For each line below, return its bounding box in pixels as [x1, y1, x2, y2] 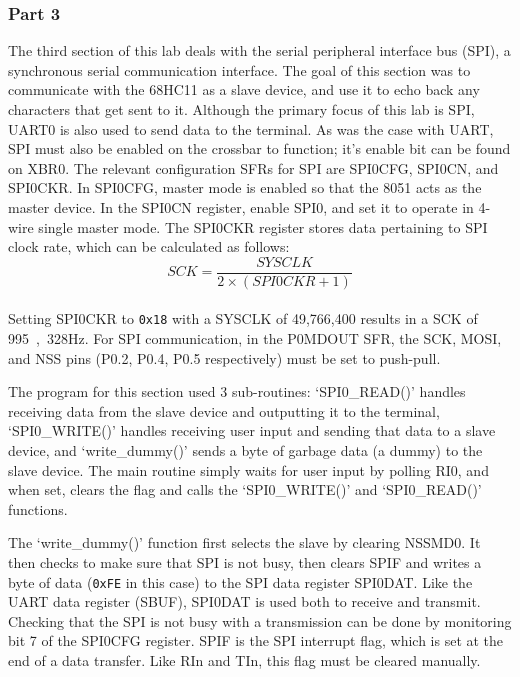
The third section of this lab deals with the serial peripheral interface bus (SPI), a [8, 40, 511, 61]
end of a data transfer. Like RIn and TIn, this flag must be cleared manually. [8, 650, 481, 671]
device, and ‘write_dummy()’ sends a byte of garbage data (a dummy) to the [8, 440, 483, 461]
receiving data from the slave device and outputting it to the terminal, [8, 400, 440, 421]
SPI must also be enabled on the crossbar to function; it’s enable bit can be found [8, 138, 511, 159]
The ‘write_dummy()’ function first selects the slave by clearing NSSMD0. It [8, 532, 481, 553]
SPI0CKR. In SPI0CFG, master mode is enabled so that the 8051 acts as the [8, 177, 482, 198]
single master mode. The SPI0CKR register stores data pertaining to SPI [38, 216, 488, 237]
